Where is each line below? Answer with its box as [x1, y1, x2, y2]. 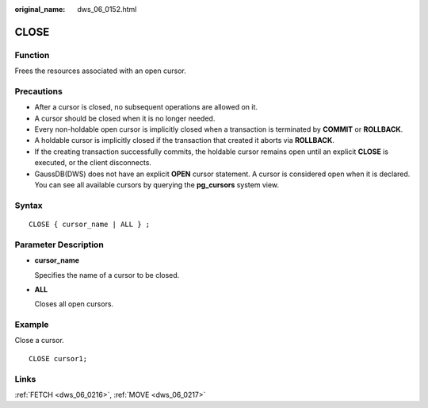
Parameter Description [14, 239, 105, 250]
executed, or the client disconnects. [34, 158, 152, 167]
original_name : [14, 5, 66, 13]
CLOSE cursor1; [29, 354, 88, 363]
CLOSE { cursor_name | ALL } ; [29, 219, 151, 229]
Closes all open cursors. [34, 299, 114, 309]
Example [14, 319, 49, 330]
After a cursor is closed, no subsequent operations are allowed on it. [34, 102, 258, 112]
